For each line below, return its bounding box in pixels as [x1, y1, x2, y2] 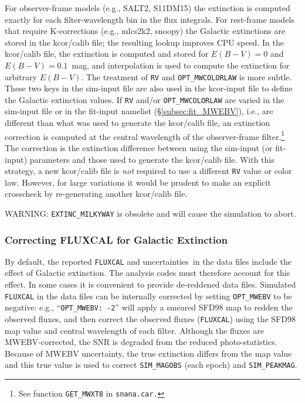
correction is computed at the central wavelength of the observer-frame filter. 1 [5, 128, 285, 142]
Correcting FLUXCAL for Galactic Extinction [5, 232, 228, 247]
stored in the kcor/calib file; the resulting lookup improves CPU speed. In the [5, 36, 284, 48]
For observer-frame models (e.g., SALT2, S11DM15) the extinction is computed [5, 2, 290, 13]
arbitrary [5, 70, 37, 83]
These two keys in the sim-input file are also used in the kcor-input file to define [5, 82, 293, 94]
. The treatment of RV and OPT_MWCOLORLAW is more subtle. [81, 70, 292, 83]
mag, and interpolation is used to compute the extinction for [72, 59, 290, 71]
